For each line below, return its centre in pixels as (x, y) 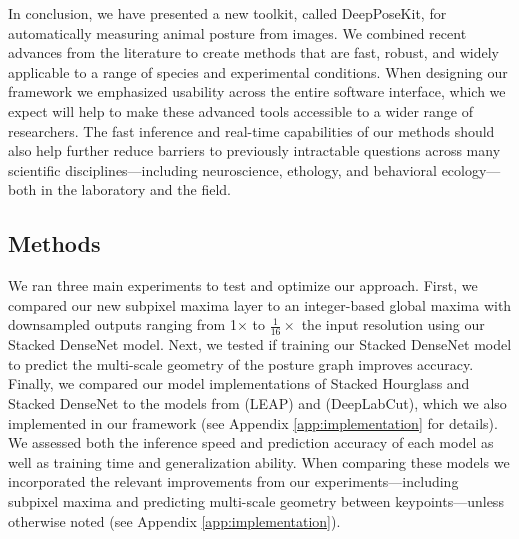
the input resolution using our (393, 324)
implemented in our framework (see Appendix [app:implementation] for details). (253, 422)
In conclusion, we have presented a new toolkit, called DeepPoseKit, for (227, 13)
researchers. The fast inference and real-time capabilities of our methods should (251, 130)
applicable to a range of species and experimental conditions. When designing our (258, 71)
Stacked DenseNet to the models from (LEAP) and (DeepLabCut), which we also (257, 402)
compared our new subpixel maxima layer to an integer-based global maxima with (260, 304)
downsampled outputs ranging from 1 (122, 324)
